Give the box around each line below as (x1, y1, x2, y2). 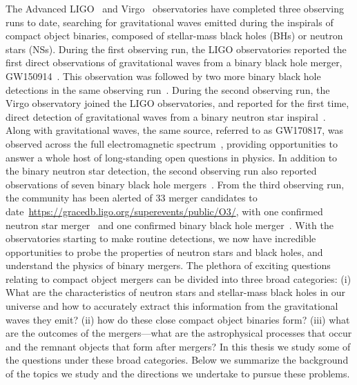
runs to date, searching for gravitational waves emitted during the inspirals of (6, 14, 334, 29)
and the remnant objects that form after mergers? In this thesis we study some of (6, 339, 351, 353)
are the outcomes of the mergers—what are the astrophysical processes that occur (6, 326, 352, 340)
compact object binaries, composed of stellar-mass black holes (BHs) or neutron (6, 28, 343, 43)
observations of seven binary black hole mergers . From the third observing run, (6, 177, 345, 191)
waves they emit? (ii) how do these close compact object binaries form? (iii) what (6, 312, 350, 326)
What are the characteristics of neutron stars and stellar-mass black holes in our (6, 285, 346, 299)
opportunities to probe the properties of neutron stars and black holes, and (6, 244, 323, 259)
